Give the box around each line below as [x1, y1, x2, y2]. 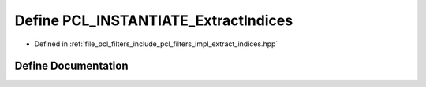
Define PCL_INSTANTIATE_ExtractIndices [14, 12, 293, 29]
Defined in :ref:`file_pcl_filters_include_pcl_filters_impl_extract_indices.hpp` [34, 39, 278, 49]
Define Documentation [14, 60, 129, 73]
